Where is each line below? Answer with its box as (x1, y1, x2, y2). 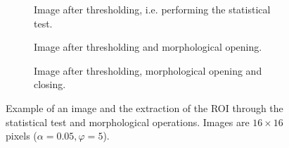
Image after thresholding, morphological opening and (34, 63, 262, 78)
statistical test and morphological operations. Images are (6, 114, 250, 129)
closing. (34, 77, 66, 92)
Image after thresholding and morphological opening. (34, 39, 262, 54)
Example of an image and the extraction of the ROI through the (6, 100, 283, 115)
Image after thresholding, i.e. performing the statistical (34, 2, 271, 16)
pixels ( (6, 128, 37, 143)
